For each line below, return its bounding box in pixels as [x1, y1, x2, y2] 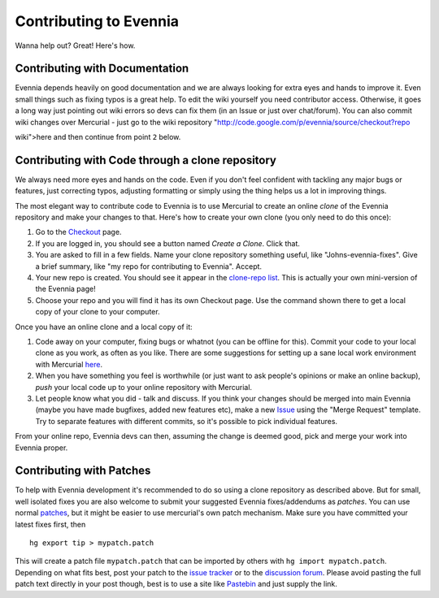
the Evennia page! [35, 284, 97, 294]
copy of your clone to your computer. [35, 307, 160, 317]
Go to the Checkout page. [35, 227, 122, 237]
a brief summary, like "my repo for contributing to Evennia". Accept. [35, 261, 263, 271]
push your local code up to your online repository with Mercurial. [35, 382, 252, 392]
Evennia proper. [15, 443, 68, 453]
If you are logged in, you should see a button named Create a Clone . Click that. [35, 238, 300, 248]
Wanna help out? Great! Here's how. [15, 41, 136, 50]
